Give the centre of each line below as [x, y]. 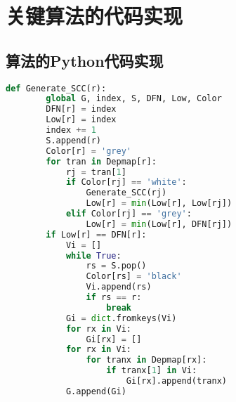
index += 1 [71, 130]
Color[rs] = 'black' [134, 277]
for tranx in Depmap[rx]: [146, 360]
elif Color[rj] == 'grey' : [129, 214]
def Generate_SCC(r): [56, 88]
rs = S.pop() [116, 266]
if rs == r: [114, 298]
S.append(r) [74, 140]
